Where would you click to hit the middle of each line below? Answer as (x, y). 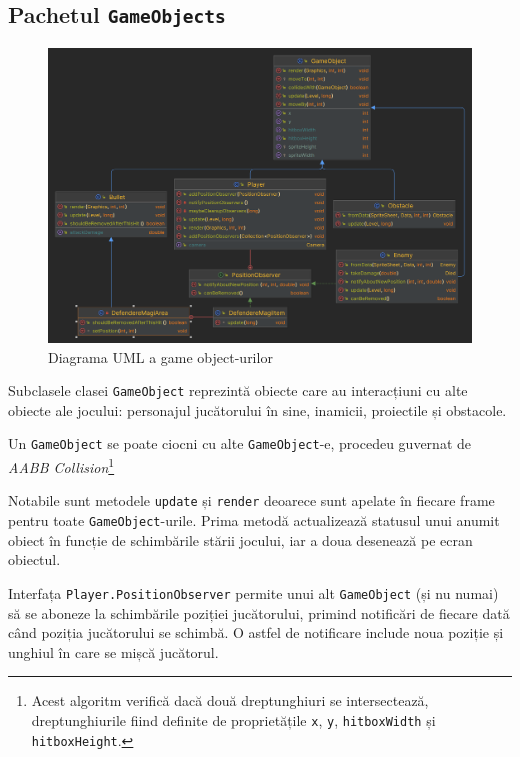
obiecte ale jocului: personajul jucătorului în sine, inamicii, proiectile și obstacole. (257, 409)
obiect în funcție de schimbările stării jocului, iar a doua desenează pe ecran (240, 539)
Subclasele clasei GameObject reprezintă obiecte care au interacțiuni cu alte (238, 390)
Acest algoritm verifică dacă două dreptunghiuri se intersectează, (230, 700)
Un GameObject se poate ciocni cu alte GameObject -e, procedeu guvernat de (239, 443)
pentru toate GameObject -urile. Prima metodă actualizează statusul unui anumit (254, 520)
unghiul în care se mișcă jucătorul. (113, 651)
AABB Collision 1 (61, 465)
